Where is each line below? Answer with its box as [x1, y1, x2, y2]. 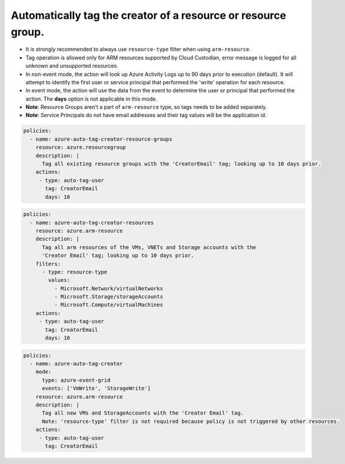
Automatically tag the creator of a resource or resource [11, 9, 287, 22]
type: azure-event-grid [42, 377, 111, 383]
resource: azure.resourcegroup [35, 144, 126, 151]
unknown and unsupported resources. [25, 62, 119, 69]
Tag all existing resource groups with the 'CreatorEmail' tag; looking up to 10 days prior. [42, 161, 321, 167]
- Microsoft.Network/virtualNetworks [54, 285, 163, 291]
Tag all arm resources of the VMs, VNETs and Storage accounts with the [42, 244, 256, 250]
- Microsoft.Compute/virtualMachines [54, 301, 163, 309]
